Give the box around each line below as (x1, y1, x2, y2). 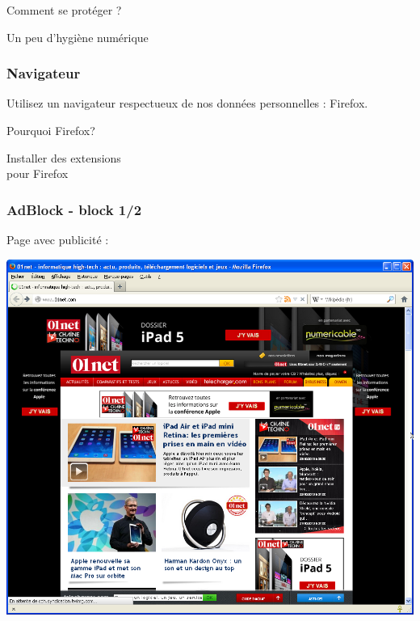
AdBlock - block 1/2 (6, 199, 142, 219)
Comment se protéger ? (6, 2, 122, 18)
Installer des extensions (6, 149, 121, 166)
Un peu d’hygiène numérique (6, 28, 149, 45)
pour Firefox (6, 165, 69, 182)
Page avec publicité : (6, 231, 109, 247)
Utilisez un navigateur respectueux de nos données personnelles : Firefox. (6, 95, 368, 112)
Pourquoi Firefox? (6, 122, 95, 138)
